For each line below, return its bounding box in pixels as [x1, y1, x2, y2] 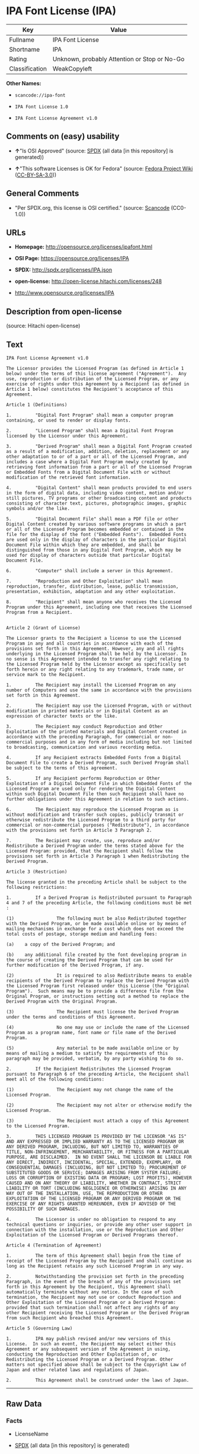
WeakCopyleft [52, 64, 92, 72]
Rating [9, 55, 27, 63]
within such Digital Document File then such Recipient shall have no [6, 791, 184, 797]
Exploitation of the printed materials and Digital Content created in [6, 729, 187, 735]
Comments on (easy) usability [6, 132, 120, 142]
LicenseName [14, 1430, 49, 1437]
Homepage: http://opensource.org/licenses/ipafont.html [14, 243, 153, 250]
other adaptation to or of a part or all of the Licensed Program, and [6, 454, 187, 460]
